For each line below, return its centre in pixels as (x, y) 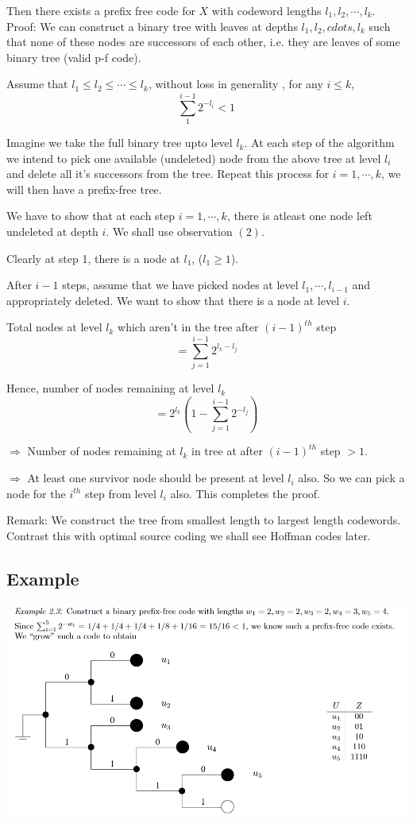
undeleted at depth (52, 232)
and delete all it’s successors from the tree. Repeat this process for (168, 174)
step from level (120, 493)
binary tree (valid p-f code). (74, 57)
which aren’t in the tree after (188, 327)
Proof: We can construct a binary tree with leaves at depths (152, 26)
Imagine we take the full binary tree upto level (120, 143)
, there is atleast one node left (299, 216)
